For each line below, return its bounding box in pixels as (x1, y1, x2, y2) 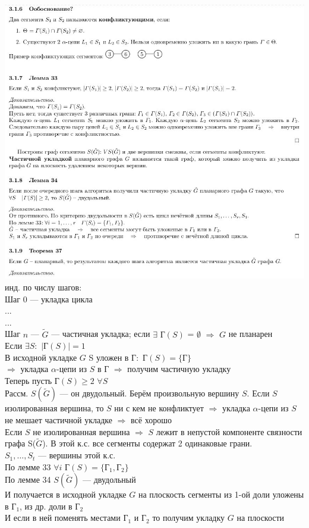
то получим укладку (152, 511, 225, 524)
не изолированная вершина (33, 425, 130, 438)
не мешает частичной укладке (5, 414, 112, 426)
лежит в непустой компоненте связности (156, 425, 302, 438)
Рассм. (5, 387, 29, 399)
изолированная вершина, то (5, 402, 104, 414)
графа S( (5, 437, 36, 449)
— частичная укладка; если (51, 327, 150, 340)
